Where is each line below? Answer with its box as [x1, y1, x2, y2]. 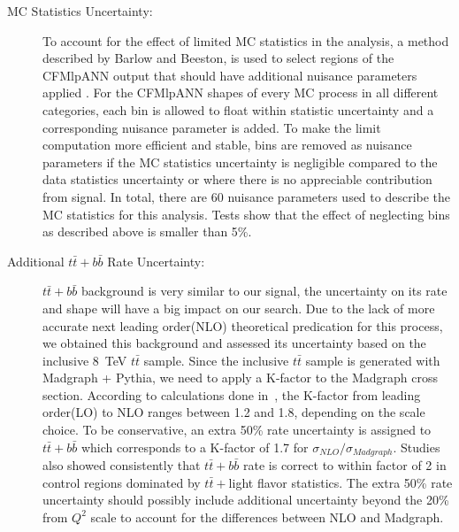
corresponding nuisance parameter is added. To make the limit [42, 118, 381, 136]
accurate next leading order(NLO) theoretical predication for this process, [42, 316, 443, 335]
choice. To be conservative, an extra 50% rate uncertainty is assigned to [42, 420, 432, 439]
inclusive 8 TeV [42, 351, 127, 369]
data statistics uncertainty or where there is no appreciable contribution [42, 170, 432, 189]
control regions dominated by [42, 473, 201, 491]
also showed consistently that [42, 456, 201, 474]
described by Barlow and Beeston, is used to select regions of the [42, 49, 394, 67]
